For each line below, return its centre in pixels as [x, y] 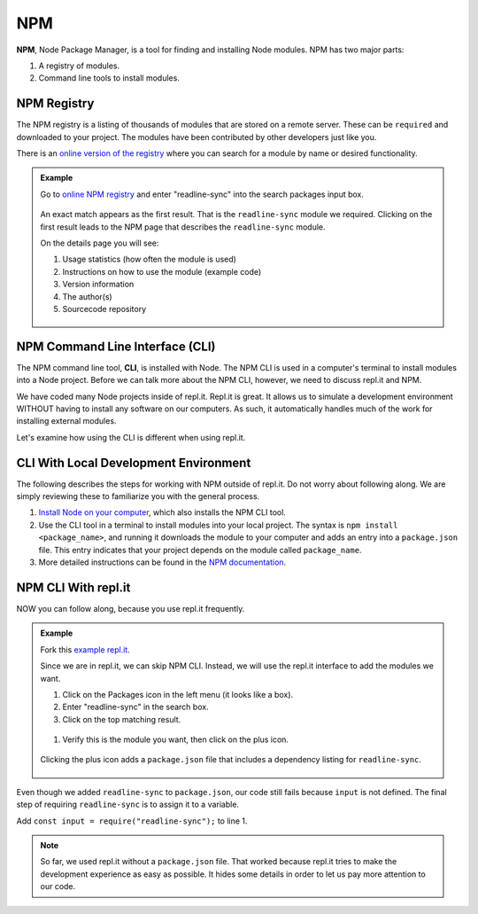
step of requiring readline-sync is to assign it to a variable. [127, 805]
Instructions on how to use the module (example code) [162, 271]
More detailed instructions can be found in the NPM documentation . [162, 562]
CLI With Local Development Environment [134, 462]
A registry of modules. [79, 66]
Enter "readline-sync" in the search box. [135, 707]
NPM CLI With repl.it [73, 587]
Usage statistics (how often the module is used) [149, 259]
